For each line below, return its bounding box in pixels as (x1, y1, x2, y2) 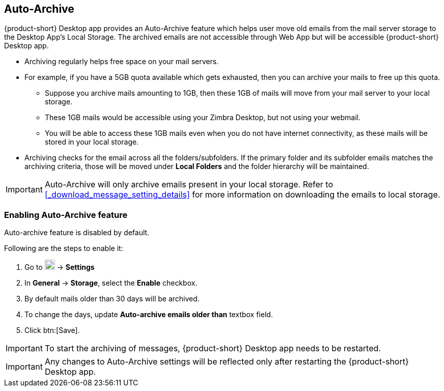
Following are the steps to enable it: (4, 244, 123, 253)
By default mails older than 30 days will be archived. (24, 294, 200, 303)
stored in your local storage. (45, 137, 139, 147)
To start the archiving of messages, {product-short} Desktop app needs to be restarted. (44, 343, 381, 354)
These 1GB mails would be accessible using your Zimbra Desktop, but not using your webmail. (45, 113, 361, 122)
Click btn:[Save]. (24, 326, 80, 335)
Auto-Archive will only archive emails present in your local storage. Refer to (44, 179, 333, 190)
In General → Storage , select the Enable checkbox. (24, 278, 198, 288)
